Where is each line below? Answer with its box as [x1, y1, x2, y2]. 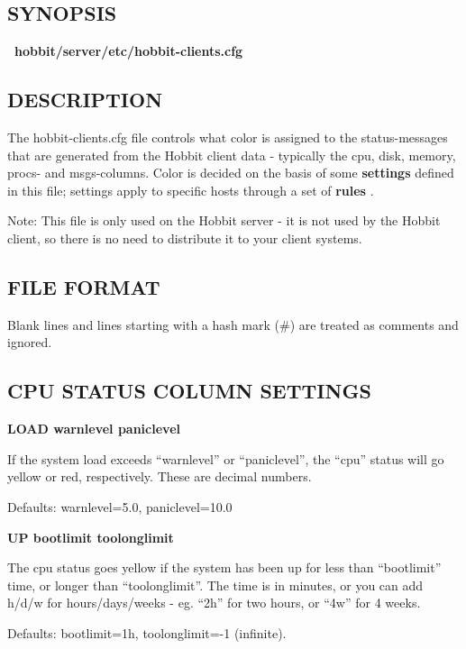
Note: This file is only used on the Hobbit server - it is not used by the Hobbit [7, 211, 441, 230]
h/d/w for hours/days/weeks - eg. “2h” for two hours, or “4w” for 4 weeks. [7, 593, 421, 612]
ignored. [7, 333, 52, 352]
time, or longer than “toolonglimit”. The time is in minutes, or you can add [7, 575, 424, 594]
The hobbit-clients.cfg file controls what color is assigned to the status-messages [7, 128, 448, 146]
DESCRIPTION [7, 86, 163, 114]
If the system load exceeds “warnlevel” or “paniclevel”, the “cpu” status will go [7, 449, 444, 468]
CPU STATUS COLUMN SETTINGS [7, 377, 371, 405]
